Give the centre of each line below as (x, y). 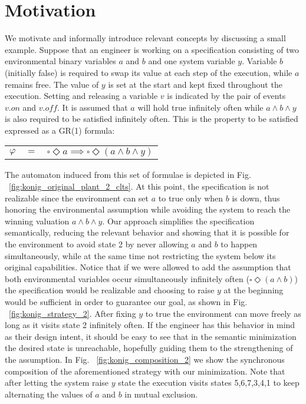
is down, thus (256, 198)
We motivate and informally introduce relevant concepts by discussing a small (145, 38)
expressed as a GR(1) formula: (60, 130)
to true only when (191, 198)
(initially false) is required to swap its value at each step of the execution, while (149, 72)
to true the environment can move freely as (223, 313)
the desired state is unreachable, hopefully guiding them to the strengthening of (149, 348)
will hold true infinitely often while (200, 107)
